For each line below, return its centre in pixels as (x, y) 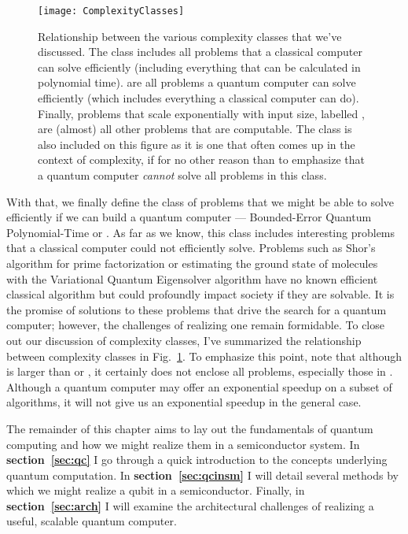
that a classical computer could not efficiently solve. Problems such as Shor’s (191, 248)
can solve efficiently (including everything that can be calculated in (199, 67)
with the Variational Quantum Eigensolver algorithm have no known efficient (192, 278)
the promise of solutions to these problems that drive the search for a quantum (197, 309)
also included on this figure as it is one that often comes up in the (197, 144)
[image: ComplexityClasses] (111, 11)
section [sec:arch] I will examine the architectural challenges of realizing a (190, 505)
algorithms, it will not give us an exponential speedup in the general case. (184, 402)
